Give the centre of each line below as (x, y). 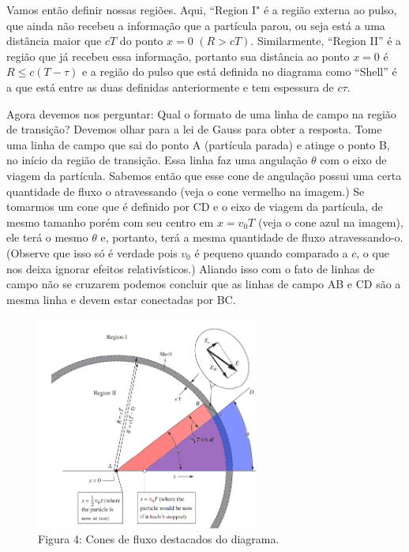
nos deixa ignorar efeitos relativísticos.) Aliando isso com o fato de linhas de (191, 268)
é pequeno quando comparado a (271, 252)
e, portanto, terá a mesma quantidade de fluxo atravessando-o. (252, 237)
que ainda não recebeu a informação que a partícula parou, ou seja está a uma (196, 25)
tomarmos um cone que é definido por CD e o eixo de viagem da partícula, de (195, 207)
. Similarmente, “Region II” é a (326, 41)
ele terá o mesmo (47, 237)
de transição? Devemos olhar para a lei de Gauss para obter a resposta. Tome (194, 129)
